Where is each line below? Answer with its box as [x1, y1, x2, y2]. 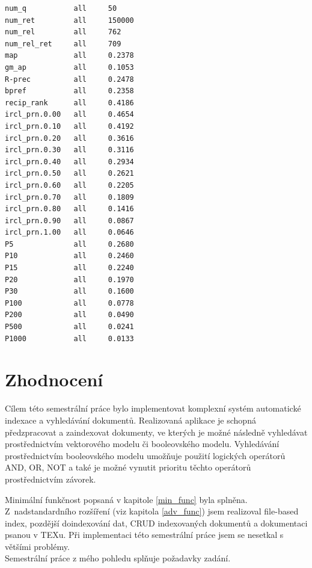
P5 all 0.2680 [5, 239, 134, 248]
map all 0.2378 [5, 51, 134, 60]
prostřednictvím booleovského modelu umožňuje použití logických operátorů [5, 449, 286, 461]
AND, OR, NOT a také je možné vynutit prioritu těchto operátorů [5, 461, 251, 474]
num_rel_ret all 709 [5, 39, 121, 48]
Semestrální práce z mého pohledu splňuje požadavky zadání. [5, 552, 231, 564]
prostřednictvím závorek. [5, 472, 96, 485]
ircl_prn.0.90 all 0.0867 [5, 216, 134, 225]
